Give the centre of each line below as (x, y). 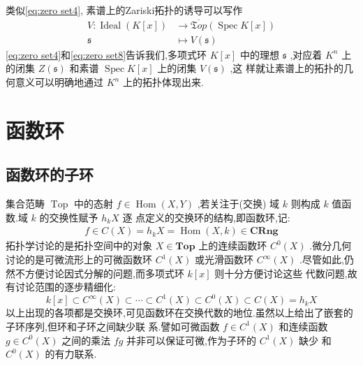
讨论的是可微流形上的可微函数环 (79, 259)
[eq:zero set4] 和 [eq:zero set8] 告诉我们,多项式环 (106, 54)
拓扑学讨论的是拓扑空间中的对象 (79, 246)
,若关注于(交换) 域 (238, 204)
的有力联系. (71, 354)
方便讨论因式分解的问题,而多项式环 (104, 273)
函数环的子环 (50, 174)
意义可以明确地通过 (59, 82)
